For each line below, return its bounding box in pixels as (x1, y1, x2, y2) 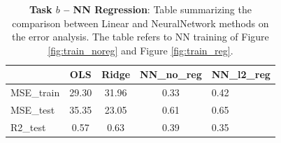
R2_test (10, 119, 46, 134)
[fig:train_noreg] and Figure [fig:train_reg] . (48, 43, 233, 57)
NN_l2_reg (211, 67, 271, 82)
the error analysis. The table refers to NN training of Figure (12, 29, 269, 44)
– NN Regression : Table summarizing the (64, 2, 252, 16)
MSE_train (10, 85, 60, 100)
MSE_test (10, 103, 55, 117)
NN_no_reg (140, 67, 202, 82)
